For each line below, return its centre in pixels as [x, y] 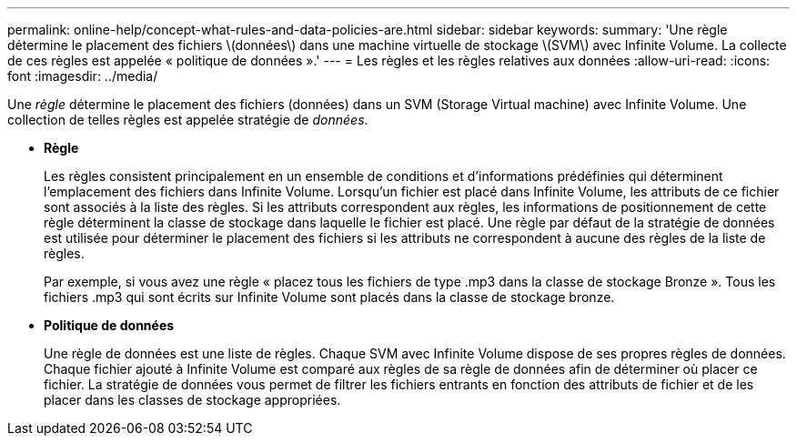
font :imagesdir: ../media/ [83, 76]
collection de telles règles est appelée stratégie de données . [188, 120]
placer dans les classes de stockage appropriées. [192, 400]
